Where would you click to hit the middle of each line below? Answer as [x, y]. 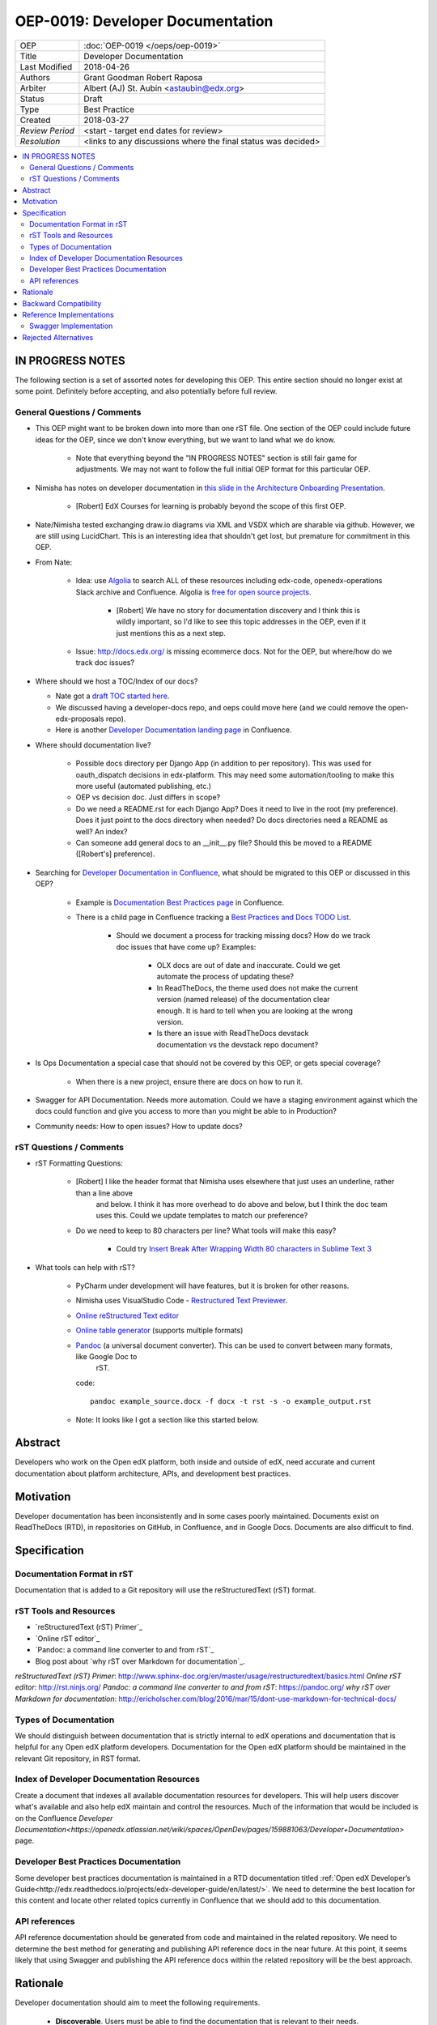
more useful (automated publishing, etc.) [144, 786]
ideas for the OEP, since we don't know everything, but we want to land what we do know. [185, 439]
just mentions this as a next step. [171, 633]
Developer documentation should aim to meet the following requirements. [138, 2003]
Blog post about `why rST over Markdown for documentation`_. [140, 1661]
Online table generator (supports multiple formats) [159, 1330]
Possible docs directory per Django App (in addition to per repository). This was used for [224, 763]
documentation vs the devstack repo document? [238, 1044]
